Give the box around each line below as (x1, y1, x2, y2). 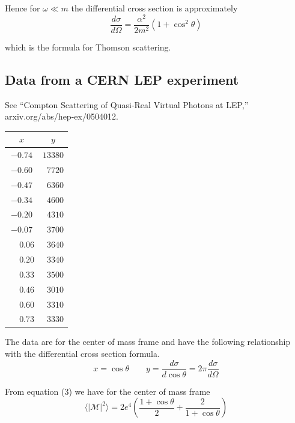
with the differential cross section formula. (5, 347, 160, 360)
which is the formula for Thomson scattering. (5, 40, 171, 53)
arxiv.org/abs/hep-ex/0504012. (5, 110, 118, 123)
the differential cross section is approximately (71, 2, 238, 14)
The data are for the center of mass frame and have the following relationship (5, 335, 291, 348)
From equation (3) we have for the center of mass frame (5, 385, 210, 397)
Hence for (5, 2, 40, 14)
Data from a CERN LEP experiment (5, 70, 239, 88)
